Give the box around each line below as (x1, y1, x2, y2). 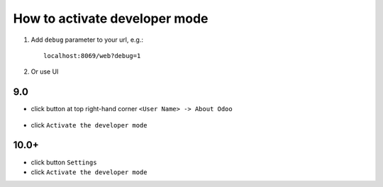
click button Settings (30, 158, 97, 166)
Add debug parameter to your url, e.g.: (30, 35, 144, 44)
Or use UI (30, 67, 59, 76)
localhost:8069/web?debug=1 (43, 52, 141, 59)
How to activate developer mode (13, 11, 209, 26)
